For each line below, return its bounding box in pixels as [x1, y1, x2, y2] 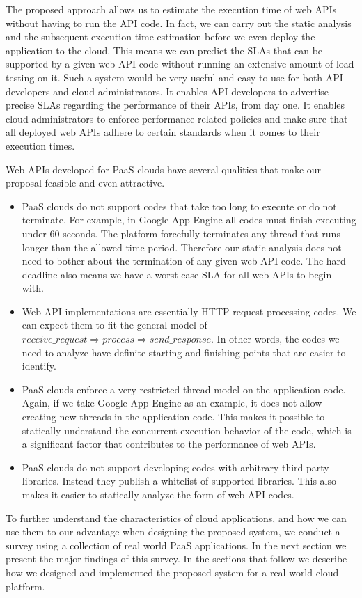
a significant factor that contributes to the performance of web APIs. [22, 436, 316, 451]
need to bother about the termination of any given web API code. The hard [22, 253, 346, 268]
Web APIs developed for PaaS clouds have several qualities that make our [6, 162, 322, 176]
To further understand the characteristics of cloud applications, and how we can [6, 510, 347, 525]
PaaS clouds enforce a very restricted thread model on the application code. [22, 381, 346, 396]
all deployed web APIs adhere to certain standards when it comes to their [6, 125, 320, 139]
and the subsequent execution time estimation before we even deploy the [6, 29, 315, 44]
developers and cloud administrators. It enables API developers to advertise [6, 84, 329, 98]
